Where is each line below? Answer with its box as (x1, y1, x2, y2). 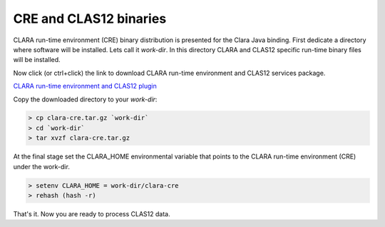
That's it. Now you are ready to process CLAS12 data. (13, 210, 170, 218)
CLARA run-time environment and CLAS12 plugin (13, 82, 157, 91)
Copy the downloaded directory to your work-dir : (13, 95, 158, 104)
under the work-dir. (13, 162, 71, 171)
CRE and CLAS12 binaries (13, 11, 167, 26)
